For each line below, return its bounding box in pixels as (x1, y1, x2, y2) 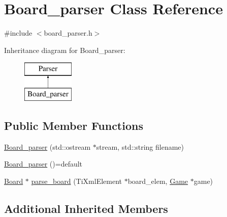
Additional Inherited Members (4, 200, 168, 216)
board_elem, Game (127, 175, 188, 186)
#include (4, 28, 33, 38)
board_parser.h (44, 28, 92, 38)
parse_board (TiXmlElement (31, 175, 122, 186)
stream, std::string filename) (96, 141, 184, 152)
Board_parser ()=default (4, 158, 83, 169)
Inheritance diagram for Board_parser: (4, 44, 125, 55)
